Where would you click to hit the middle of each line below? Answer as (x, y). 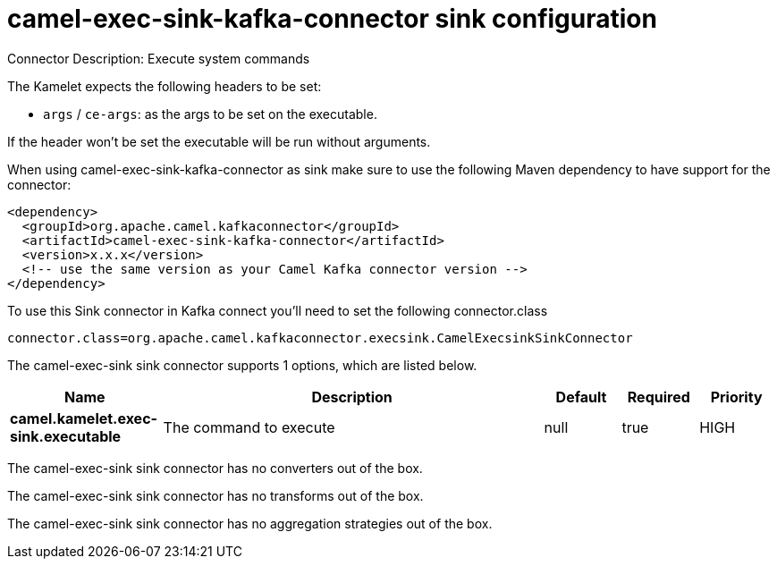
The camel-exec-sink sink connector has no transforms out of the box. (215, 495)
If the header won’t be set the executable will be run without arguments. (219, 141)
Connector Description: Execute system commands (159, 58)
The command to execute (249, 427)
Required (659, 397)
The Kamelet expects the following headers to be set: (165, 86)
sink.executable (66, 436)
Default (581, 397)
